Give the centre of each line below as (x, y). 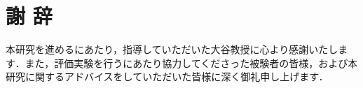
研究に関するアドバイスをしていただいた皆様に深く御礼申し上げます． (167, 76)
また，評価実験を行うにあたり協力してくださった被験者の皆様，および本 (191, 63)
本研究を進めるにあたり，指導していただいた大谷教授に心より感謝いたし (172, 49)
